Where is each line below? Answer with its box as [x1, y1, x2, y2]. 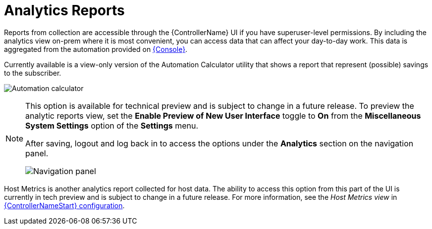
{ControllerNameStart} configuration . [4, 201, 125, 210]
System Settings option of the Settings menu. [25, 120, 199, 131]
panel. [25, 148, 49, 158]
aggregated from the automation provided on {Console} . [4, 45, 188, 53]
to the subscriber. [4, 68, 61, 77]
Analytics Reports [4, 2, 125, 19]
